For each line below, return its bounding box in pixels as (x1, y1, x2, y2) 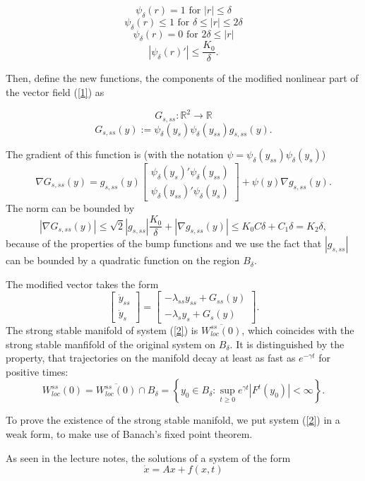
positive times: (6, 364, 68, 379)
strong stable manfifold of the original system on (6, 336, 216, 351)
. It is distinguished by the (229, 336, 345, 351)
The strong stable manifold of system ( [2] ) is (6, 322, 198, 337)
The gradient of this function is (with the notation (6, 147, 224, 162)
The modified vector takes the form (6, 276, 159, 291)
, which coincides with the (241, 322, 354, 337)
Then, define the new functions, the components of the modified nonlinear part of (6, 71, 359, 85)
